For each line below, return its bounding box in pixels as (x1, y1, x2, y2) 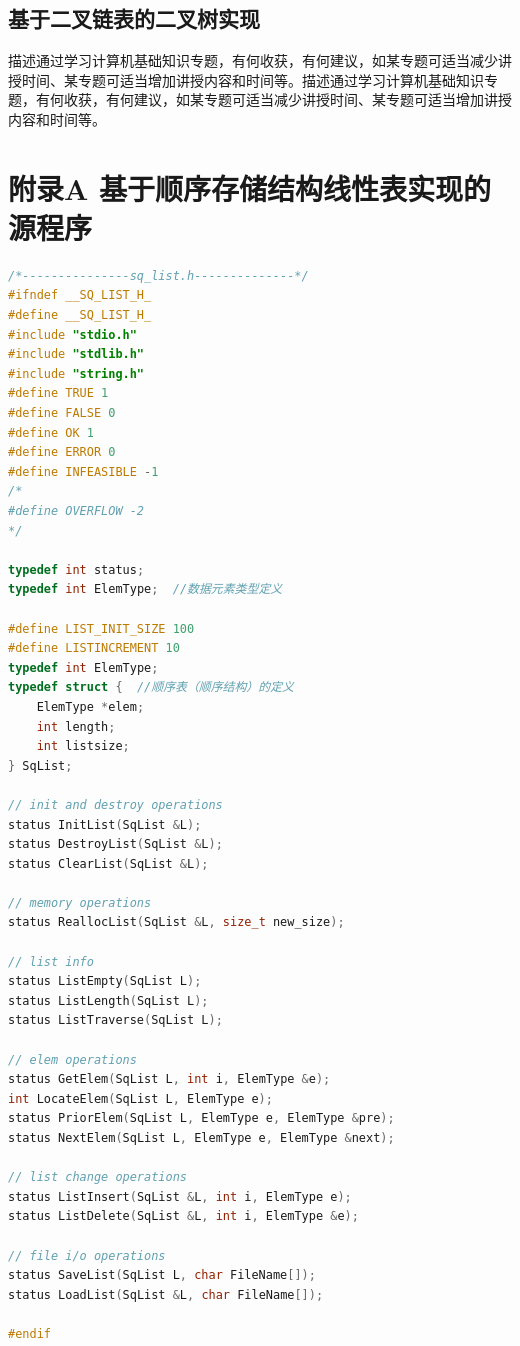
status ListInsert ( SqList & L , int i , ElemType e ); (8, 1189, 352, 1204)
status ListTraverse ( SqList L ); (8, 1013, 223, 1028)
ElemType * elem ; (36, 699, 145, 714)
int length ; (36, 719, 116, 734)
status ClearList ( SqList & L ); (8, 856, 209, 871)
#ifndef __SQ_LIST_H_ (8, 288, 152, 303)
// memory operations (8, 895, 152, 910)
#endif (8, 1326, 51, 1341)
